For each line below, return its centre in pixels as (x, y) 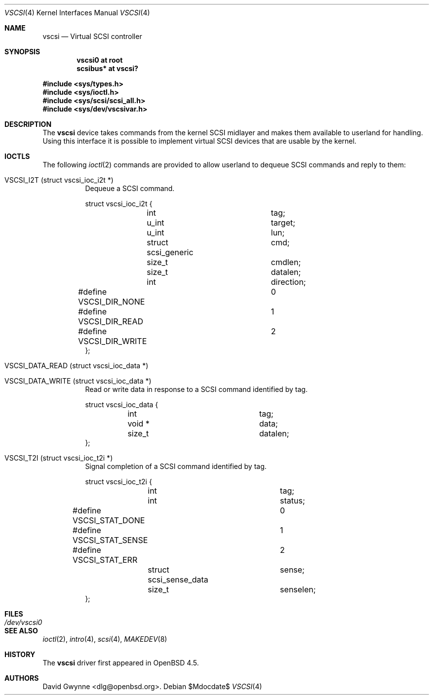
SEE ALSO (21, 631)
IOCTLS (17, 156)
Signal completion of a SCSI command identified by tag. (176, 466)
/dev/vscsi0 (23, 622)
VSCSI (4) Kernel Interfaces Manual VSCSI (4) (77, 13)
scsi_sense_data (178, 580)
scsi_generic (170, 252)
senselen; (298, 589)
